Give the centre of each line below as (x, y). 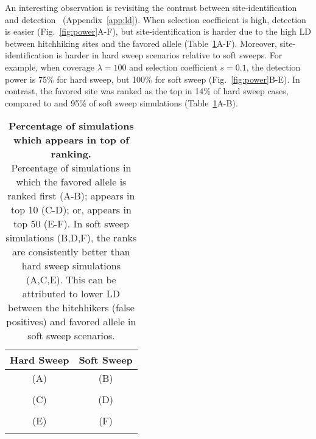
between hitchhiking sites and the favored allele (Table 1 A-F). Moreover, (141, 43)
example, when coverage (50, 67)
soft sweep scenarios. (71, 336)
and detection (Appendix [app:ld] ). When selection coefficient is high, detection (156, 19)
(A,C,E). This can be (71, 280)
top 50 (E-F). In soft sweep (71, 224)
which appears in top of (71, 140)
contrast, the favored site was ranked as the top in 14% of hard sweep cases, (147, 91)
